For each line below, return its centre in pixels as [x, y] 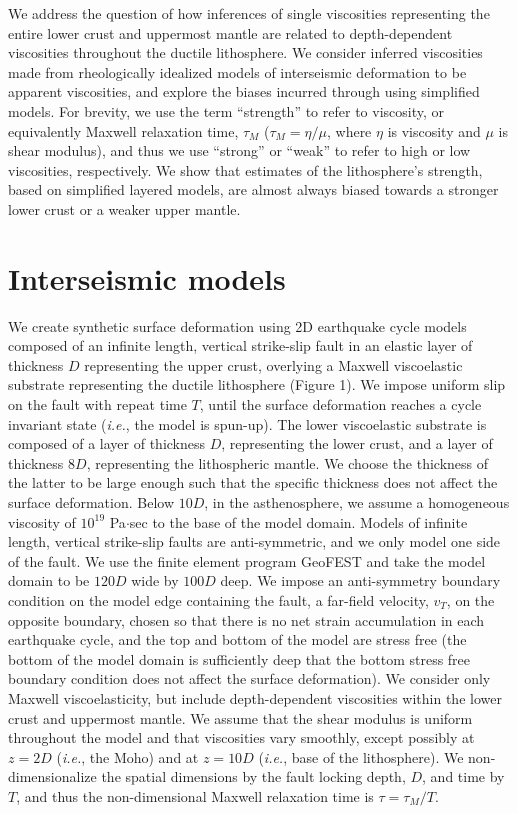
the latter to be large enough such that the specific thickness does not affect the [253, 482]
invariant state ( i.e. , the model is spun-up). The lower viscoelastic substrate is [247, 423]
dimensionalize [52, 776]
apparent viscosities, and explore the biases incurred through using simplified [244, 91]
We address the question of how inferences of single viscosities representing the [249, 13]
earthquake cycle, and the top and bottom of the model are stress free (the [237, 639]
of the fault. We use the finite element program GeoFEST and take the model [247, 560]
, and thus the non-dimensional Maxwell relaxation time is [195, 795]
